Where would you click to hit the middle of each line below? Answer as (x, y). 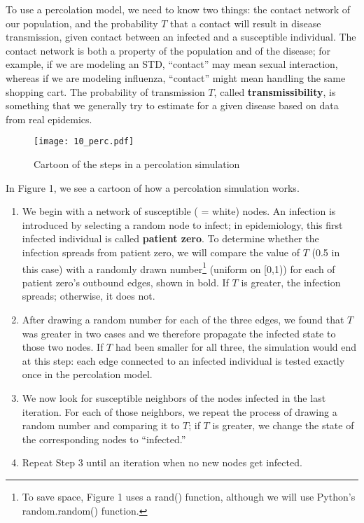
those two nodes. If (63, 347)
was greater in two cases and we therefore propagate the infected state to (179, 333)
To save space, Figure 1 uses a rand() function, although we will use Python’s (189, 496)
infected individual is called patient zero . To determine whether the (170, 238)
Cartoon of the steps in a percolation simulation (137, 164)
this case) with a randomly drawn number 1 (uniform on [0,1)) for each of (178, 267)
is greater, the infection (291, 282)
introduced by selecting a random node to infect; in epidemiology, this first (182, 224)
